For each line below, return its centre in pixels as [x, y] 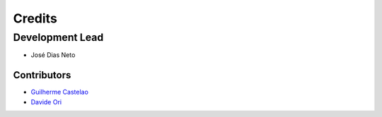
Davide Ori [46, 101]
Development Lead [58, 37]
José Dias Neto [53, 55]
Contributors [42, 75]
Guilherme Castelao [59, 92]
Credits [35, 18]
